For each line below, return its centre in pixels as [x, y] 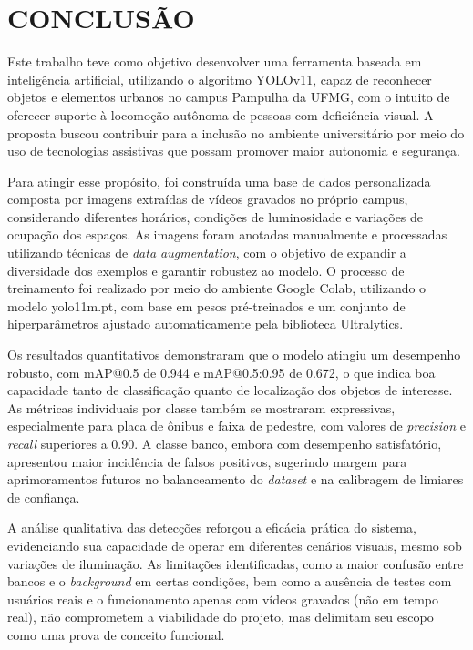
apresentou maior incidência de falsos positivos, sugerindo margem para [207, 461]
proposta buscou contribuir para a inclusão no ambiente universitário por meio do [236, 132]
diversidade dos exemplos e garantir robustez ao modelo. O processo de [206, 270]
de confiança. [44, 497]
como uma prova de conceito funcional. [116, 634]
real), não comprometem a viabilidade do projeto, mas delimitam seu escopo [221, 617]
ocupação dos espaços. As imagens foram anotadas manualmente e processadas [227, 234]
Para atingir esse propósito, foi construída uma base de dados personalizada [219, 181]
